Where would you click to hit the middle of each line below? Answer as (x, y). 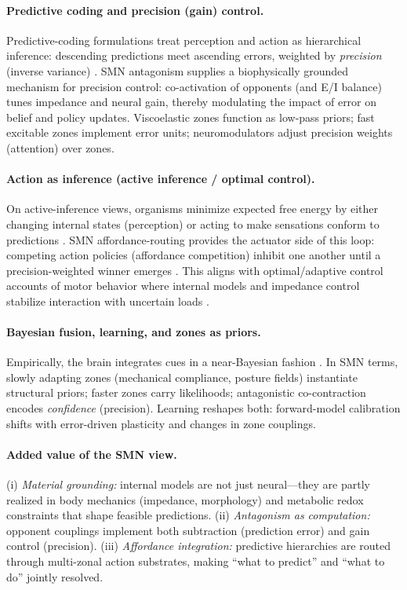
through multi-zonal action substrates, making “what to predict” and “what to (196, 561)
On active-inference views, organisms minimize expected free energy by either (193, 209)
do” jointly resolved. (55, 576)
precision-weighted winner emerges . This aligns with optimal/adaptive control (195, 270)
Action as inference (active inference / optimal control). (161, 179)
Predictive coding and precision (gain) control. (135, 10)
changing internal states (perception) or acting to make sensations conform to (193, 224)
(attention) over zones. (60, 147)
